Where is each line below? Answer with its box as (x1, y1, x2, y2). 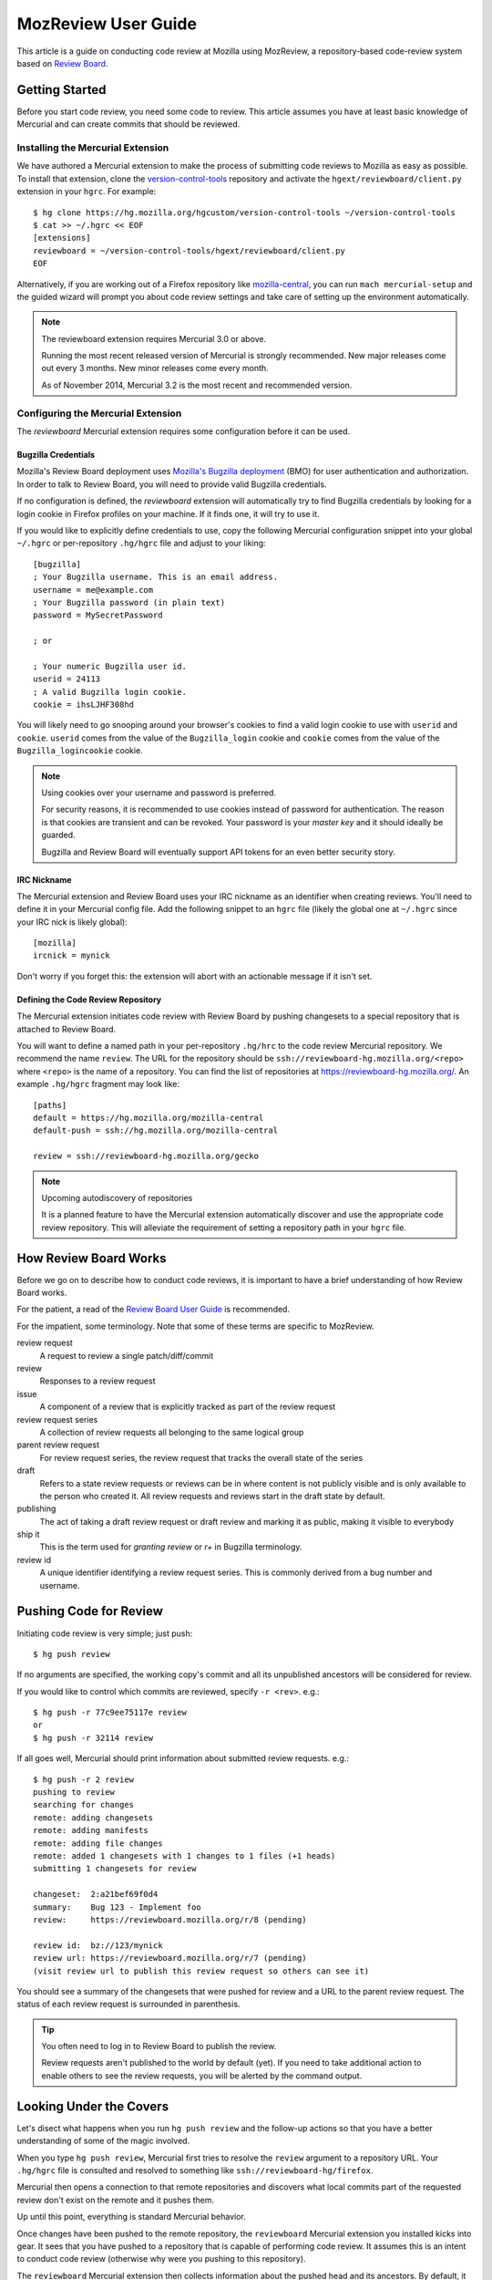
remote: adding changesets (33, 1812, 154, 1823)
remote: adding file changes (33, 1838, 163, 1849)
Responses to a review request (39, 1375, 156, 1386)
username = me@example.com (33, 585, 154, 595)
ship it (16, 1529, 40, 1540)
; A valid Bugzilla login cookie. (33, 687, 187, 697)
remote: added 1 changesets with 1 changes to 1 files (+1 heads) (33, 1851, 336, 1860)
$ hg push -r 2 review (33, 1774, 135, 1785)
